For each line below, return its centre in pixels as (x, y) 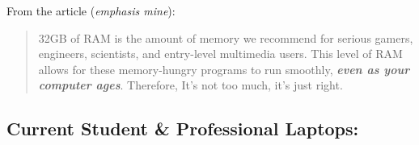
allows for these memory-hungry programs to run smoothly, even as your (224, 69)
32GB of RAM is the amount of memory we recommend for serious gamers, (226, 37)
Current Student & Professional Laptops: (183, 128)
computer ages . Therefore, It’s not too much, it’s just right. (190, 85)
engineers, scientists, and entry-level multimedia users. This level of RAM (220, 54)
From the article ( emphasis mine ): (91, 10)
